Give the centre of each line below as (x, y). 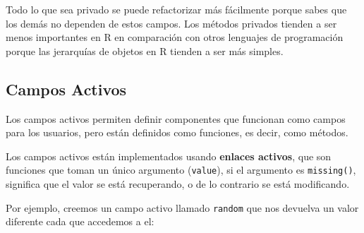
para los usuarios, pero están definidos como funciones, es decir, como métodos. (177, 132)
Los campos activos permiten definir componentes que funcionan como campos (176, 118)
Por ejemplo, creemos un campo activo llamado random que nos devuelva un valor (182, 207)
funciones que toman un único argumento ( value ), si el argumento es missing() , (181, 170)
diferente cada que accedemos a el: (80, 221)
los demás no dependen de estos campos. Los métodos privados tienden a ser (171, 23)
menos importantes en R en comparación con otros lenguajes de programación (175, 37)
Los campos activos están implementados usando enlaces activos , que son (169, 156)
